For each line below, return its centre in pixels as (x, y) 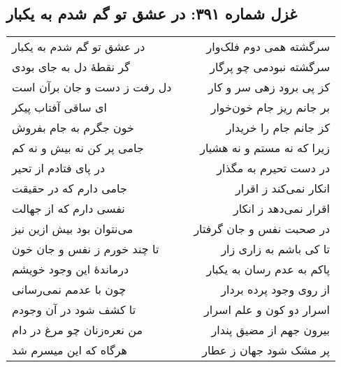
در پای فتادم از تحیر (59, 168)
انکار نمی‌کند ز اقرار (283, 188)
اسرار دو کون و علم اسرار (267, 310)
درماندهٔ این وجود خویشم (71, 269)
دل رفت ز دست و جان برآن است (92, 87)
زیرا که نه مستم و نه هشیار (265, 148)
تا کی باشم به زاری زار (276, 249)
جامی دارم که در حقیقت (70, 188)
